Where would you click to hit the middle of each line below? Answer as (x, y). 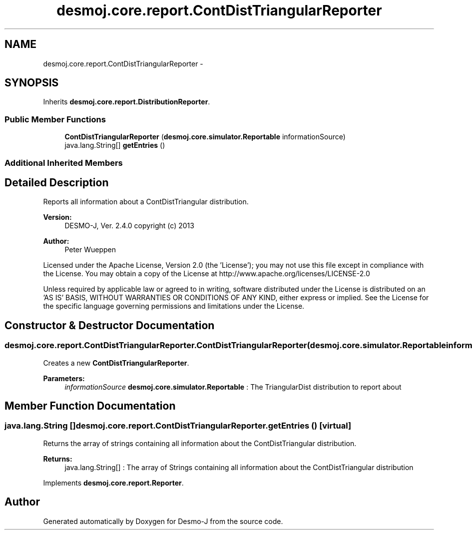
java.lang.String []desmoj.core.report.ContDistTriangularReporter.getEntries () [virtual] (178, 426)
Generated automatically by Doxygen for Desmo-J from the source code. (163, 521)
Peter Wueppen (90, 250)
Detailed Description (57, 182)
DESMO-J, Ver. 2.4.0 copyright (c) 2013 (129, 226)
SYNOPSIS (32, 83)
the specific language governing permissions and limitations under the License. (174, 306)
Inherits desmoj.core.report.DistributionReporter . (127, 102)
